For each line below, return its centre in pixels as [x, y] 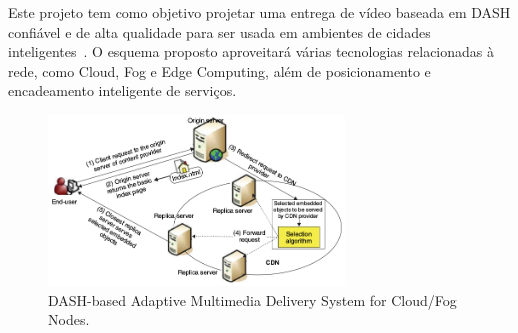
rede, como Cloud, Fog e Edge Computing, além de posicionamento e [219, 70]
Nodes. [69, 319]
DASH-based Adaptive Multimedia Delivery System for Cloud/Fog [252, 299]
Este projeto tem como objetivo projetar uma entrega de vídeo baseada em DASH [259, 12]
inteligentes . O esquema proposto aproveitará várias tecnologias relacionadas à [251, 51]
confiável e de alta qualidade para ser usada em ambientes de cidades [219, 31]
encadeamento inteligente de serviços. [122, 90]
